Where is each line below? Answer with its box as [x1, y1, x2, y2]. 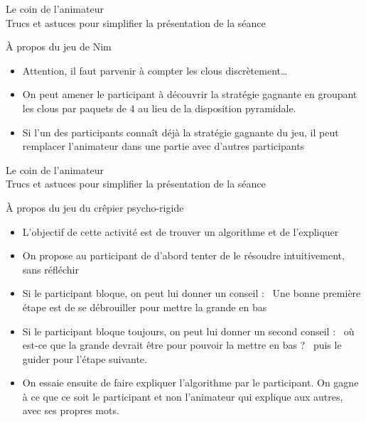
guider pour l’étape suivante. [22, 351, 147, 366]
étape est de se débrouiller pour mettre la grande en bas [22, 299, 267, 314]
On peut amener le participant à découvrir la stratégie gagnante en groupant [22, 87, 357, 102]
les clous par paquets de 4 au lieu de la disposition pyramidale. [22, 100, 296, 115]
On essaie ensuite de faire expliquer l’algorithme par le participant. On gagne [22, 375, 359, 390]
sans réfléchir [22, 261, 79, 276]
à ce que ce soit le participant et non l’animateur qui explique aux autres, [22, 389, 343, 404]
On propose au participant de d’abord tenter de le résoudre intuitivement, [22, 248, 345, 263]
